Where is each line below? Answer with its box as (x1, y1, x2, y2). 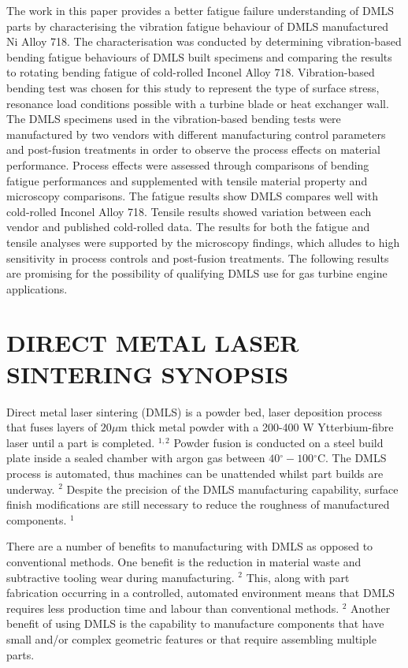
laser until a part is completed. (6, 434, 155, 450)
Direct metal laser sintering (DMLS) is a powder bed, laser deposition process (6, 403, 382, 420)
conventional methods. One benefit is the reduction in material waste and (6, 553, 362, 569)
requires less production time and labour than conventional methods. (6, 599, 339, 616)
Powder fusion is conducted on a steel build (173, 434, 384, 450)
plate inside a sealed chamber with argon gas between (6, 450, 265, 466)
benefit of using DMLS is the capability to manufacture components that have (6, 615, 384, 632)
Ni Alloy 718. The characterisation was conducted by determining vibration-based (6, 33, 402, 50)
